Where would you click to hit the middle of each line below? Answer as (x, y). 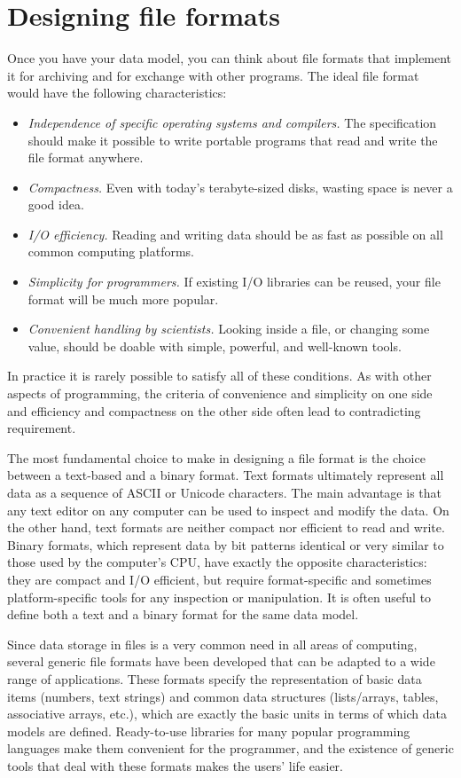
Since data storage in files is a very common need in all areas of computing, (212, 644)
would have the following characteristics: (117, 93)
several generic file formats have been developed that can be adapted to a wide (221, 661)
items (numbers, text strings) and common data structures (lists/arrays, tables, (223, 696)
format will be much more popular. (123, 299)
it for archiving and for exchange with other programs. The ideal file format (213, 75)
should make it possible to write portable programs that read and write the (233, 140)
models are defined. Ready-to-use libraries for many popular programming (209, 731)
